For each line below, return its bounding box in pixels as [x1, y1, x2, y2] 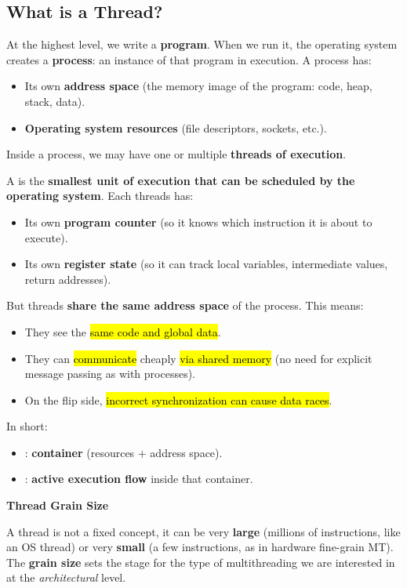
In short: [6, 418, 48, 434]
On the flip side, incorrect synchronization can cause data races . [24, 391, 333, 408]
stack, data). [24, 93, 85, 109]
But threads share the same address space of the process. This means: [6, 297, 364, 314]
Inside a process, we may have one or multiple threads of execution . [6, 146, 347, 162]
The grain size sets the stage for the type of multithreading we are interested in [6, 554, 395, 570]
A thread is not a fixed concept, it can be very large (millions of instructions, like [6, 523, 401, 539]
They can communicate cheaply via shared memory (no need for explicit [24, 350, 372, 366]
